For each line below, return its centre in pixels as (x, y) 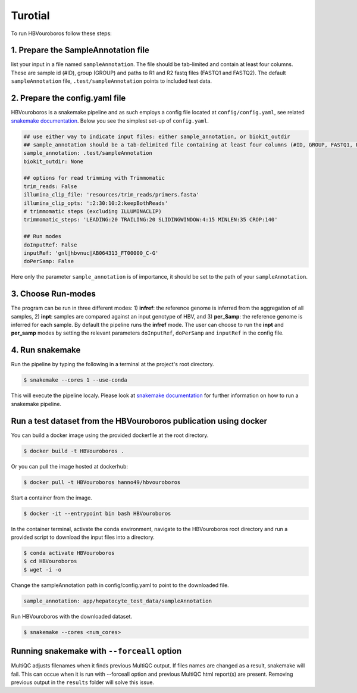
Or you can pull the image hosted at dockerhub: (69, 466)
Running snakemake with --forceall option (96, 651)
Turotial (30, 15)
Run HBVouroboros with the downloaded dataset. (72, 616)
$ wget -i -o (43, 569)
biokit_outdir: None (53, 161)
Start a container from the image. (51, 498)
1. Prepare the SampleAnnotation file (80, 50)
